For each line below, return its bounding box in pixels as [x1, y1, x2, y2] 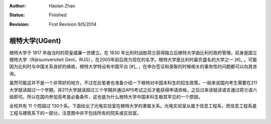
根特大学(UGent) [9, 36, 61, 45]
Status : [9, 12, 25, 18]
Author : [9, 3, 26, 8]
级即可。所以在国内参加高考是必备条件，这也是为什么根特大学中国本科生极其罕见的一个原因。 [9, 94, 203, 100]
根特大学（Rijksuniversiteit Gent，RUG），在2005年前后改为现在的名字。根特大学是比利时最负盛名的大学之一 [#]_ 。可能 [9, 56, 257, 62]
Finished [49, 12, 67, 18]
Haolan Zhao [49, 3, 75, 8]
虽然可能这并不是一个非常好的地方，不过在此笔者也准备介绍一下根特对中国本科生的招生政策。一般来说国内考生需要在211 [9, 80, 257, 86]
